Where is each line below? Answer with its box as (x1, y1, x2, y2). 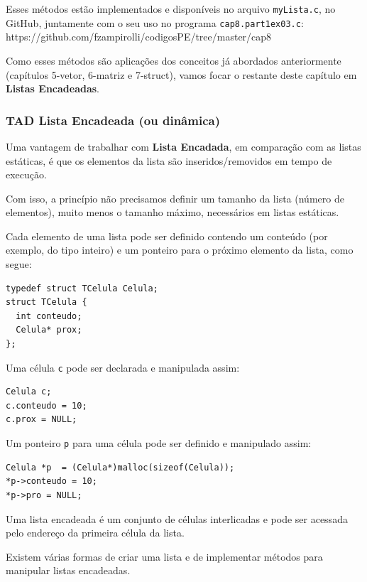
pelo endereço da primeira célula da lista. (6, 525, 185, 540)
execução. (6, 167, 47, 182)
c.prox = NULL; (6, 414, 77, 425)
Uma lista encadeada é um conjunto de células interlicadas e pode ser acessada (6, 511, 348, 526)
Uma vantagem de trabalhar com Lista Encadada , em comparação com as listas (6, 139, 361, 153)
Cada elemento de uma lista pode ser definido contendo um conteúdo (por (6, 228, 328, 243)
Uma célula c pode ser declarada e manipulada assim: (6, 360, 240, 374)
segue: (6, 257, 32, 271)
